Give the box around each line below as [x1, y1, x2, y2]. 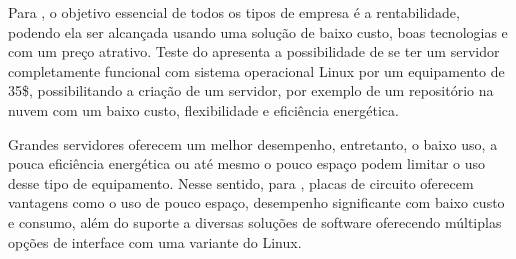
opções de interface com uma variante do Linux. [8, 231, 302, 252]
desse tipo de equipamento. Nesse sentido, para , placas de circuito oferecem [8, 172, 474, 193]
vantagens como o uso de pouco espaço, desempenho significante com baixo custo [8, 192, 505, 213]
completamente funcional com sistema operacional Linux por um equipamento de [8, 60, 505, 81]
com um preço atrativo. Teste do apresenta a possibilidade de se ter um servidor [8, 41, 500, 62]
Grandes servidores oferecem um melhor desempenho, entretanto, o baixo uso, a [8, 133, 498, 154]
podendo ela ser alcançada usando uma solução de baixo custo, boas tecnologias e [8, 21, 508, 42]
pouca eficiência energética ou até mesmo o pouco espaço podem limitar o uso [8, 153, 486, 174]
